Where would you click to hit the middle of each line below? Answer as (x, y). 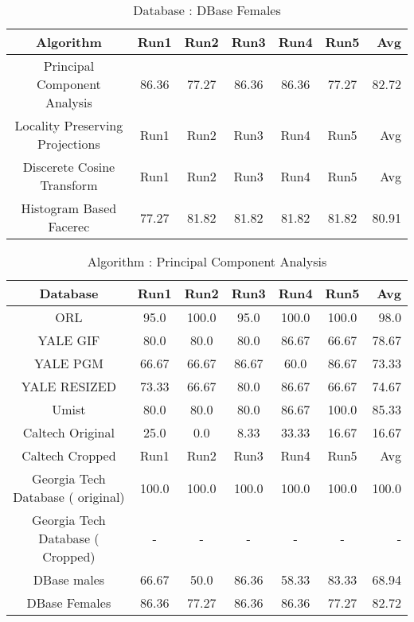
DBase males (69, 579)
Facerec (69, 226)
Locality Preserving (69, 125)
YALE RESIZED (68, 386)
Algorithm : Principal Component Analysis (207, 261)
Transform (69, 185)
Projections (69, 144)
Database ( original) (69, 497)
